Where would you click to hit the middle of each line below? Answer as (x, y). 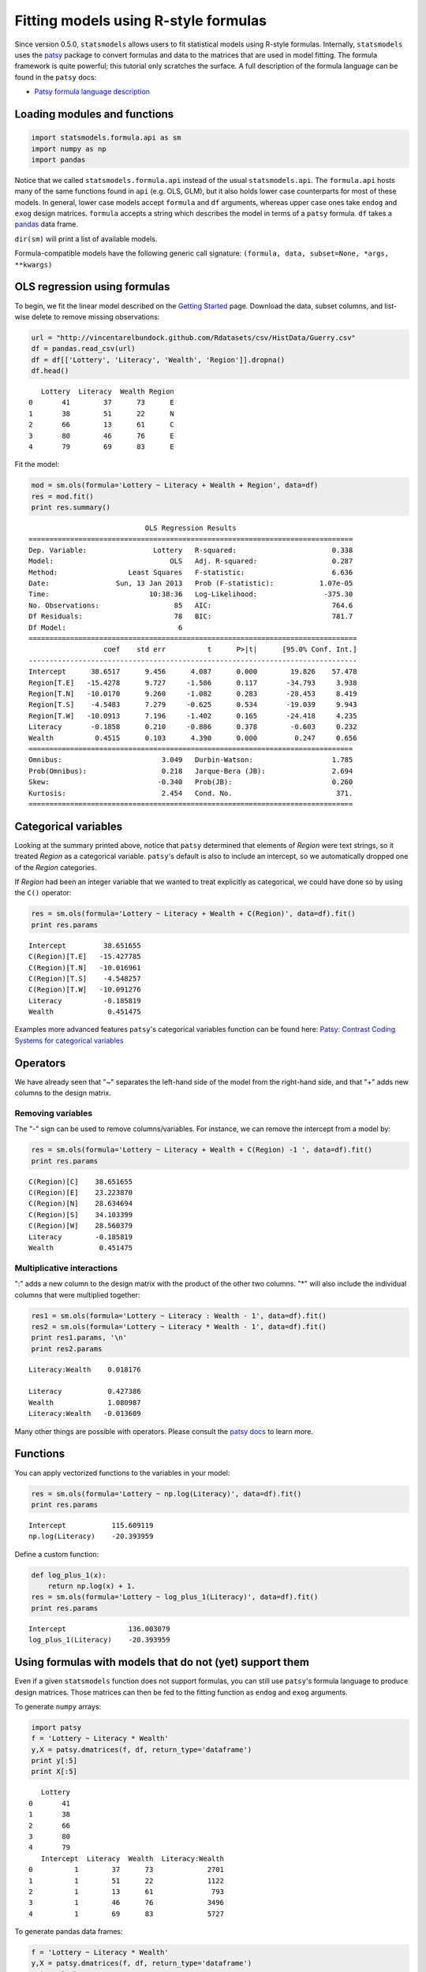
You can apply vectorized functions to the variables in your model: (122, 1473)
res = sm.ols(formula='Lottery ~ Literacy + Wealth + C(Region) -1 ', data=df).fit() (202, 1150)
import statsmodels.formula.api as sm (106, 138)
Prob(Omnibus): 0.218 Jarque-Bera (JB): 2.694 (191, 771)
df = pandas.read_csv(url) (83, 349)
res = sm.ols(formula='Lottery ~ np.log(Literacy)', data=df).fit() (166, 1494)
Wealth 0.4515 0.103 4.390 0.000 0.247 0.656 (193, 738)
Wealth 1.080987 (85, 1402)
